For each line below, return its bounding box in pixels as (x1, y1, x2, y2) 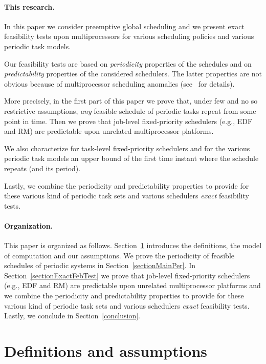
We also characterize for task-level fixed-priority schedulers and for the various (4, 143, 250, 153)
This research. (4, 1, 55, 12)
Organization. (4, 220, 53, 231)
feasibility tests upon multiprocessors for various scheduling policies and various (4, 31, 254, 42)
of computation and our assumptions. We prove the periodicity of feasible (4, 250, 235, 260)
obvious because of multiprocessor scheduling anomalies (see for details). (4, 78, 235, 89)
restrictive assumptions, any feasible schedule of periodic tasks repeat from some (4, 105, 256, 116)
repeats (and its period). (4, 163, 81, 173)
